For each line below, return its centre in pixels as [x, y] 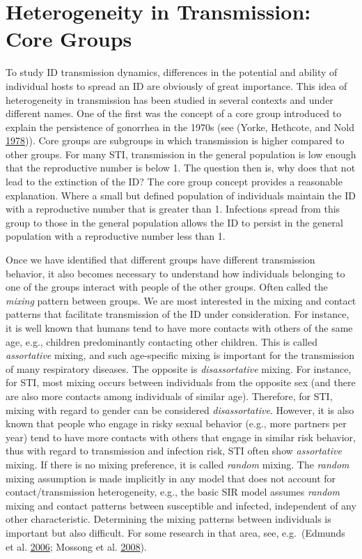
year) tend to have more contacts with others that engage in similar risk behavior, [181, 437]
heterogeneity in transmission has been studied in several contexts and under [170, 99]
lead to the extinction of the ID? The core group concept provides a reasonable [174, 182]
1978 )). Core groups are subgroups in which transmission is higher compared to [175, 140]
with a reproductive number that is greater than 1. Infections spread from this [173, 209]
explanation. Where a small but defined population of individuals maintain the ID [181, 195]
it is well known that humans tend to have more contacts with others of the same [179, 328]
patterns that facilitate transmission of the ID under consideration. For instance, [178, 314]
